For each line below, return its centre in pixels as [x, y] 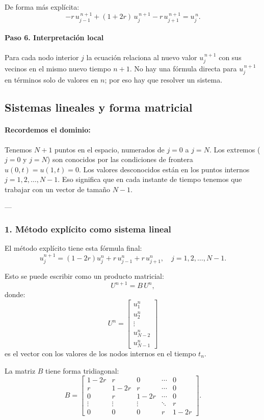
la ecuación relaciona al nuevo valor [142, 57]
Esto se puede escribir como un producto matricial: [84, 276]
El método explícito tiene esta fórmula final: [73, 248]
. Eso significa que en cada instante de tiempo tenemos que [150, 179]
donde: [15, 294]
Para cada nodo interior [42, 57]
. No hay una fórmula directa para [183, 69]
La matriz [20, 370]
